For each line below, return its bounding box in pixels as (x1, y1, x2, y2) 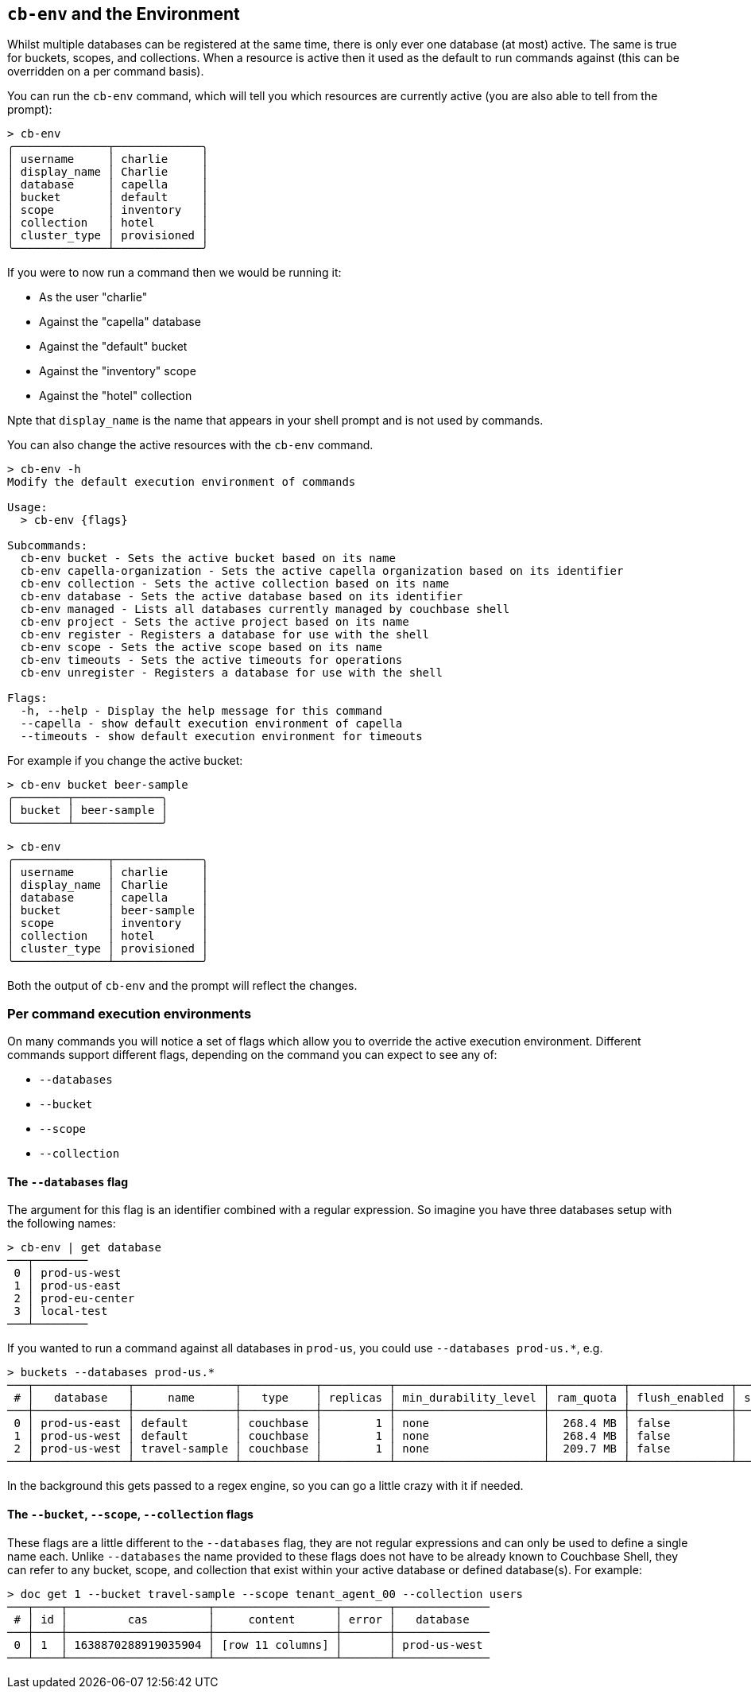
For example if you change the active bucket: (7, 754, 243, 768)
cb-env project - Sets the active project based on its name (20, 615, 409, 629)
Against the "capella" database (39, 315, 201, 329)
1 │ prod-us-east (14, 1279, 122, 1293)
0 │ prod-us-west (14, 1266, 122, 1280)
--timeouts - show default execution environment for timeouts (20, 730, 423, 743)
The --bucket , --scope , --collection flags (7, 1507, 254, 1521)
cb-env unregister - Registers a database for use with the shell (20, 666, 443, 680)
